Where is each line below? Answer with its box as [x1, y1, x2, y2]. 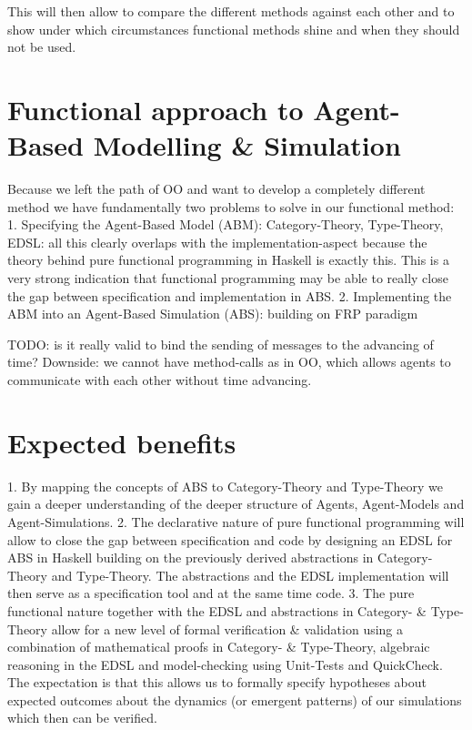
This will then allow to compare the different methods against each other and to [7, 2, 455, 20]
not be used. [7, 37, 76, 56]
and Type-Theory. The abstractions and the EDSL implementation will [51, 565, 449, 584]
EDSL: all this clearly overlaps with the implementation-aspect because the [7, 232, 427, 251]
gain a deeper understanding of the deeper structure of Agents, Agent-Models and [7, 494, 465, 513]
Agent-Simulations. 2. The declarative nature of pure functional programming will [7, 512, 465, 531]
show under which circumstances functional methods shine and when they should [7, 19, 460, 38]
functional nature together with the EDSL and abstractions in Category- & [7, 601, 427, 620]
